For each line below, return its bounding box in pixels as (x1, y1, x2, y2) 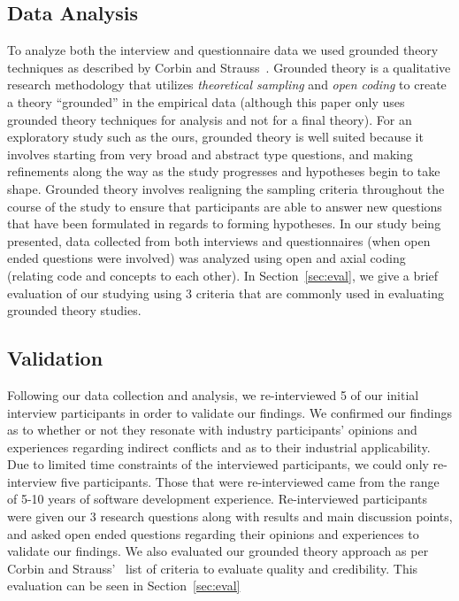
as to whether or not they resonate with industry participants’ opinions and (7, 420, 417, 439)
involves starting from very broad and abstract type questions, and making (7, 144, 413, 163)
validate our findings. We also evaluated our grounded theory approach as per (7, 542, 429, 560)
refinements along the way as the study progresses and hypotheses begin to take (7, 162, 440, 181)
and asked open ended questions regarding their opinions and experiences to (7, 524, 419, 543)
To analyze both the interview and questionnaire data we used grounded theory (7, 41, 439, 59)
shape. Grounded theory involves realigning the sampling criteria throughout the (7, 179, 445, 197)
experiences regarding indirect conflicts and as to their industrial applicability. (7, 437, 431, 456)
